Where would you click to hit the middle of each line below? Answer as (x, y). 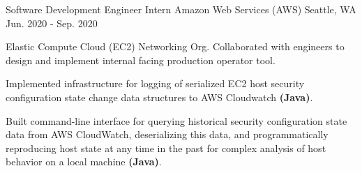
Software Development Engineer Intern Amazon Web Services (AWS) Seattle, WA (181, 9)
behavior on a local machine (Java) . (84, 161)
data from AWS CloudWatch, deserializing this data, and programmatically (167, 134)
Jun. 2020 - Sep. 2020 (52, 23)
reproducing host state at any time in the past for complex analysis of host (166, 148)
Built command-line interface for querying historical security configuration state (176, 120)
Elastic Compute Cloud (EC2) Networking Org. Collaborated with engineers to (175, 46)
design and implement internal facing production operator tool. (141, 60)
